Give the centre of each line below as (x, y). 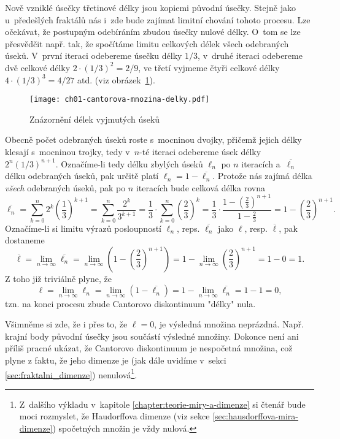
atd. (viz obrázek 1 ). (116, 79)
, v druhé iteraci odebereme (250, 55)
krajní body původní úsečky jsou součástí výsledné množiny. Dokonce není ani (152, 336)
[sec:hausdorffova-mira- (256, 416)
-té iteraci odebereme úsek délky (200, 151)
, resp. (256, 228)
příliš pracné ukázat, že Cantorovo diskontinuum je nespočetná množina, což (149, 348)
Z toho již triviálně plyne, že (58, 278)
